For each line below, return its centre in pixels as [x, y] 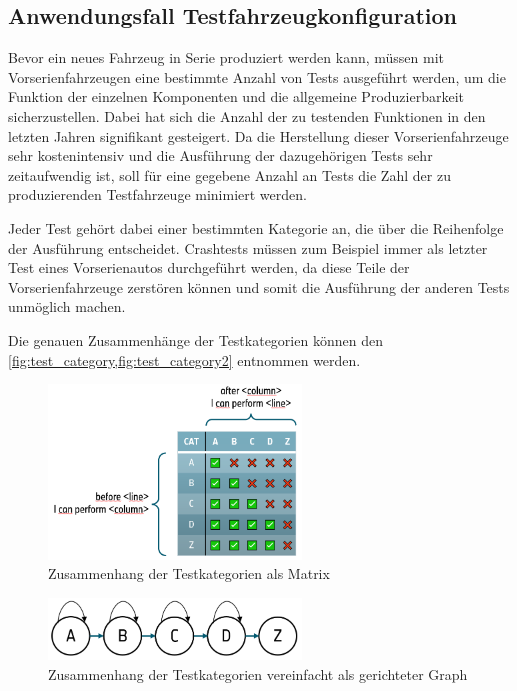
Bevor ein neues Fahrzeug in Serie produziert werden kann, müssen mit [226, 57]
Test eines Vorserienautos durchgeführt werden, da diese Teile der [209, 267]
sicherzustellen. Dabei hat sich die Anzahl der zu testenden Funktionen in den [247, 115]
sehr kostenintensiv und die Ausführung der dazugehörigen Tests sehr [220, 155]
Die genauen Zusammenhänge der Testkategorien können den [195, 339]
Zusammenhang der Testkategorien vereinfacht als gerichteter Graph [258, 673]
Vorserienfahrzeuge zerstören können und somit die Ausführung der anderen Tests [259, 286]
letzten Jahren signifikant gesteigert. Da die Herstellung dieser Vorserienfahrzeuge [258, 135]
